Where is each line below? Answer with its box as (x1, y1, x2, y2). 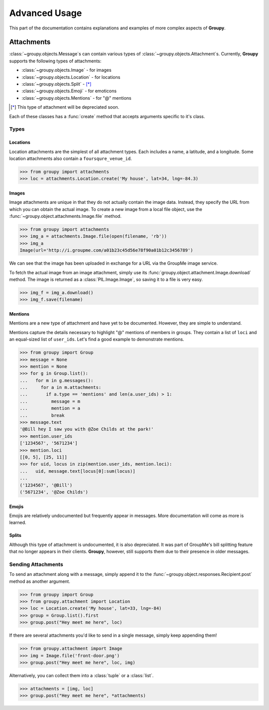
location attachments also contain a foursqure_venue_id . (9, 155, 132, 162)
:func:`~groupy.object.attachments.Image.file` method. (9, 213, 122, 219)
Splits (9, 532, 22, 538)
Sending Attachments (9, 561, 63, 568)
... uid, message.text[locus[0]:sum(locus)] (19, 468, 135, 474)
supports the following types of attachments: (9, 58, 102, 64)
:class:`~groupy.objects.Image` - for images (21, 67, 112, 73)
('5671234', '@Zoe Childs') (19, 489, 88, 495)
